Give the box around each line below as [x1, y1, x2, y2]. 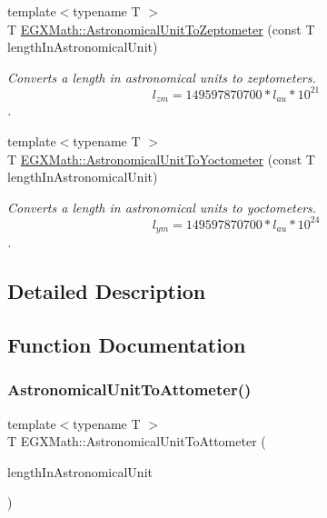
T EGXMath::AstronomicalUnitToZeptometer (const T [7, 19, 315, 38]
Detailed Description [7, 277, 206, 305]
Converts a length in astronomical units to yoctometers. [7, 197, 317, 216]
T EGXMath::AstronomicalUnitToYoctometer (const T [7, 149, 315, 168]
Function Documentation [7, 331, 246, 359]
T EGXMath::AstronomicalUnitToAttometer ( [7, 432, 266, 451]
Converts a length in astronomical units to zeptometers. [7, 67, 316, 86]
